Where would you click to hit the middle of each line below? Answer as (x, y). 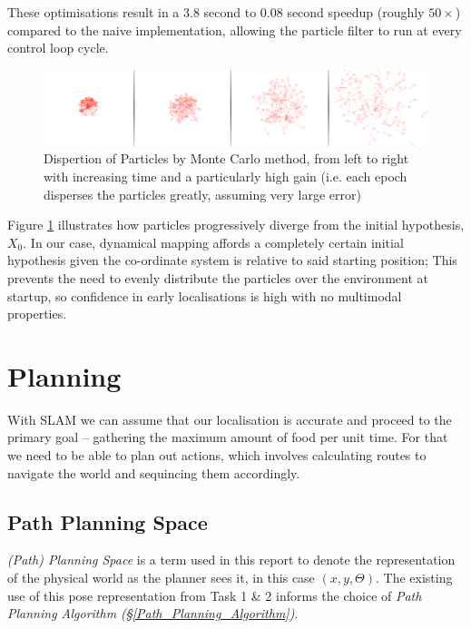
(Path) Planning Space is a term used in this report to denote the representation (231, 560)
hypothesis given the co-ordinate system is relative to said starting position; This (232, 260)
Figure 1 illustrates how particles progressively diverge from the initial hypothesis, (236, 225)
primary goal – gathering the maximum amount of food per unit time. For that (228, 437)
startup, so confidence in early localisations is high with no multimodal (205, 295)
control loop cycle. (58, 48)
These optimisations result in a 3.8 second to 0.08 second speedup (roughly (216, 12)
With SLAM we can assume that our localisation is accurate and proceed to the (230, 419)
